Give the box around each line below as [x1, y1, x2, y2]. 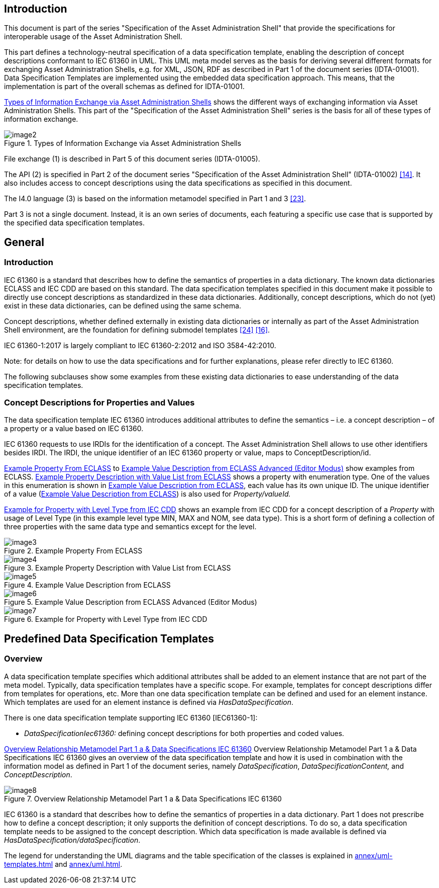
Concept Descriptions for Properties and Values [4, 397, 195, 408]
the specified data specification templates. [4, 218, 145, 227]
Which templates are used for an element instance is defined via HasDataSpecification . [4, 697, 294, 706]
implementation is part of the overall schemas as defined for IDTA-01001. [4, 82, 245, 91]
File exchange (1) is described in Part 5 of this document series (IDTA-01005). [4, 154, 260, 164]
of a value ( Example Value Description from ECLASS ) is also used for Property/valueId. [4, 490, 291, 499]
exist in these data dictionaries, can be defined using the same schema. [4, 301, 242, 310]
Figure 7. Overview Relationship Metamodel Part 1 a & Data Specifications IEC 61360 [4, 794, 282, 803]
